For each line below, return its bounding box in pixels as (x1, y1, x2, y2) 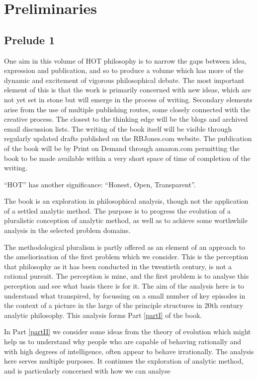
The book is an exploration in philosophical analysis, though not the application (4, 196, 249, 206)
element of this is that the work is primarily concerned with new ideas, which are (4, 84, 251, 95)
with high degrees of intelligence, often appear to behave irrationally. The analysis (4, 346, 254, 356)
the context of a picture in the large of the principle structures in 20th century (4, 300, 244, 310)
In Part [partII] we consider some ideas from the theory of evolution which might (4, 326, 251, 337)
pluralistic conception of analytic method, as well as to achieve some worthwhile (4, 215, 248, 226)
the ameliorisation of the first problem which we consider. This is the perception (4, 251, 249, 262)
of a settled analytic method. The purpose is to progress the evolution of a (4, 205, 231, 216)
